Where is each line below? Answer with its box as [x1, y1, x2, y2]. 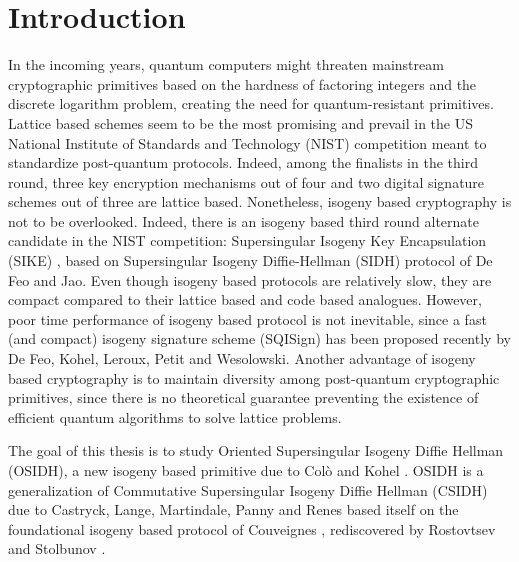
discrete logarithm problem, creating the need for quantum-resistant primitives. [8, 93, 494, 114]
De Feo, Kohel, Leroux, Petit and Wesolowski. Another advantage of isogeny [8, 348, 476, 369]
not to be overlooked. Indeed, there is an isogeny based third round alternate [8, 210, 480, 231]
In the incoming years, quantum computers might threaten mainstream [8, 54, 444, 75]
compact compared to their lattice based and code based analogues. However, [8, 289, 482, 310]
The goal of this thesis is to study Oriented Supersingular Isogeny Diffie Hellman [8, 440, 504, 461]
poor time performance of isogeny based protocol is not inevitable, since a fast [8, 308, 487, 329]
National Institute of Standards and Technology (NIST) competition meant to [8, 132, 487, 153]
